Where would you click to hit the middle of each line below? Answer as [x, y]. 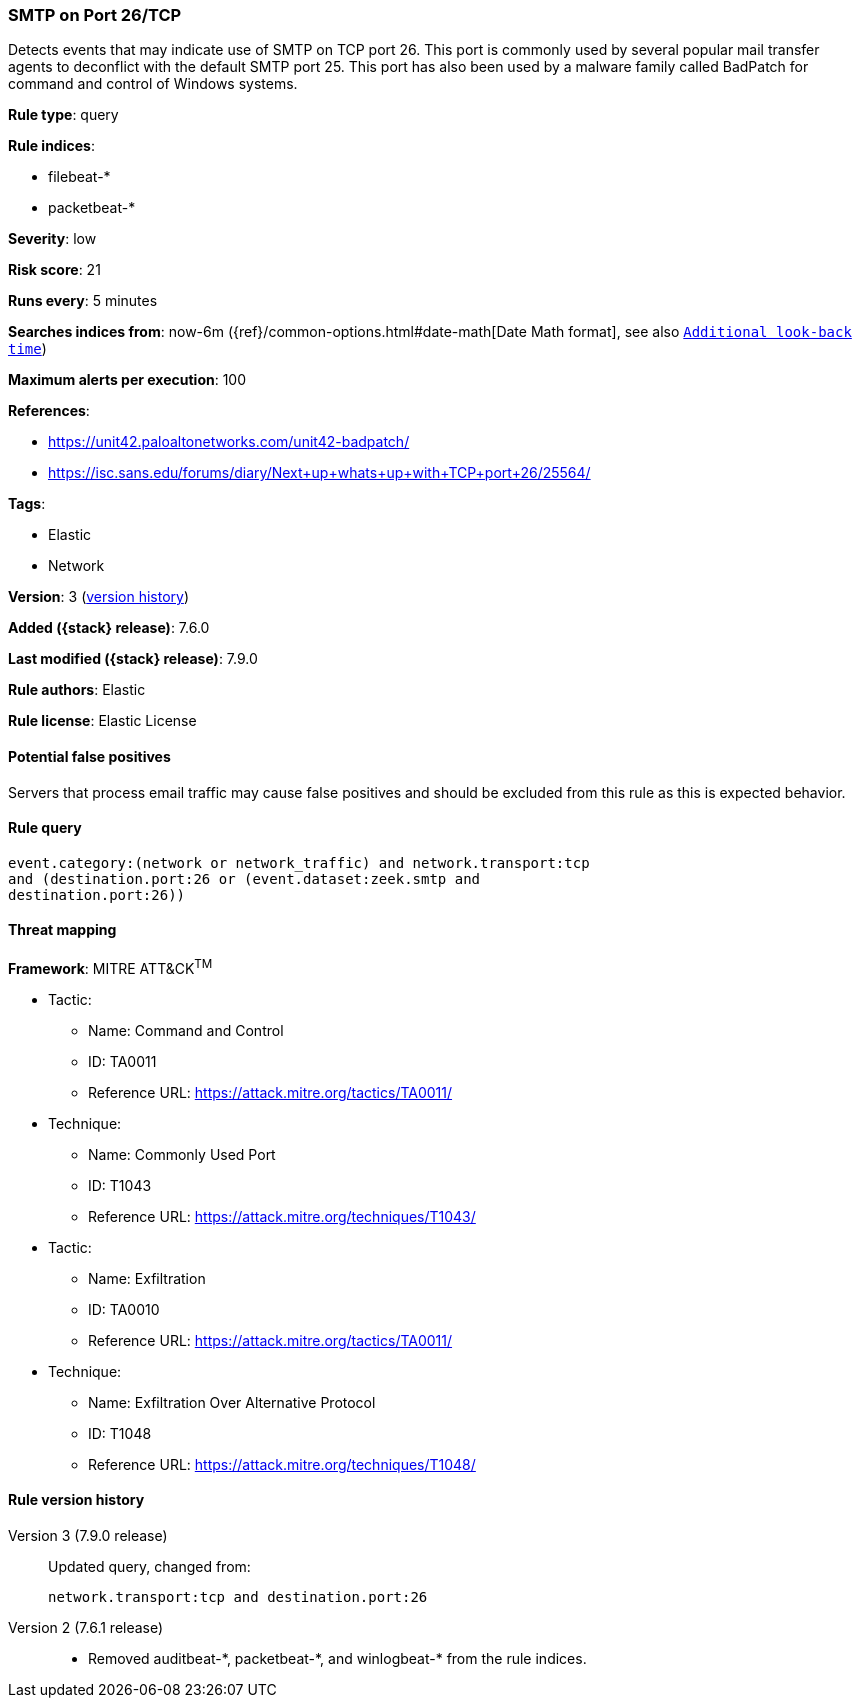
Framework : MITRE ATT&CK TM [110, 967]
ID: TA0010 [124, 1309]
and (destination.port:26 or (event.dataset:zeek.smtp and [244, 878]
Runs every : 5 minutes [83, 301]
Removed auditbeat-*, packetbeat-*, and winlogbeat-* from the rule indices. [337, 1658]
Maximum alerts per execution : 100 [127, 380]
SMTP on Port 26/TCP [95, 15]
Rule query [45, 828]
